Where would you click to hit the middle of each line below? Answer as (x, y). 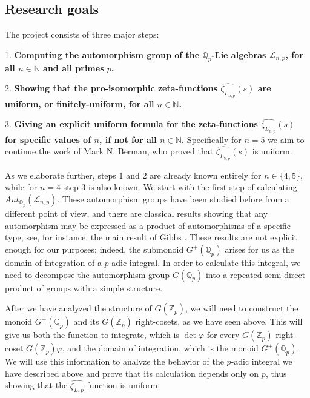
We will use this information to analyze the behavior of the (114, 361)
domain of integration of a (53, 263)
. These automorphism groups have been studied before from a (173, 198)
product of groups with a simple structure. (84, 287)
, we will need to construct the (242, 308)
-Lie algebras (239, 54)
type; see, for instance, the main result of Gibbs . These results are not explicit (151, 237)
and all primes (74, 68)
